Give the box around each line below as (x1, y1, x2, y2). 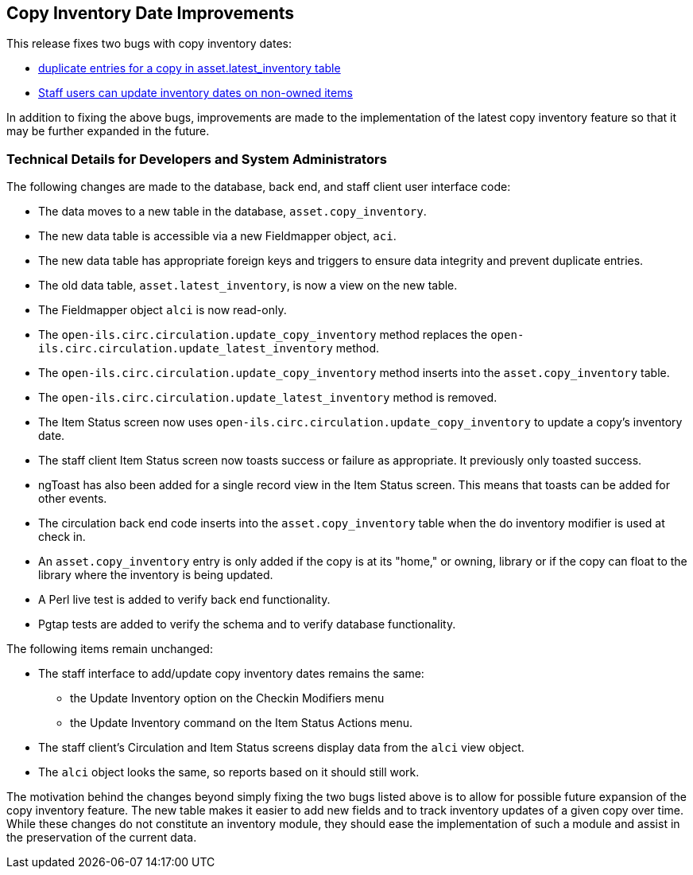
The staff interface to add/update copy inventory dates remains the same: (38, 667, 424, 681)
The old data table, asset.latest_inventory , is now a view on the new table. (38, 278, 458, 293)
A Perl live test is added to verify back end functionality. (38, 593, 331, 607)
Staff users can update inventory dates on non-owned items (38, 86, 353, 100)
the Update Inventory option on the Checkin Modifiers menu (70, 691, 385, 706)
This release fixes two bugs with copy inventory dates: (6, 37, 292, 51)
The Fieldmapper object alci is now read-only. (38, 303, 287, 317)
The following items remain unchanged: (6, 642, 213, 656)
